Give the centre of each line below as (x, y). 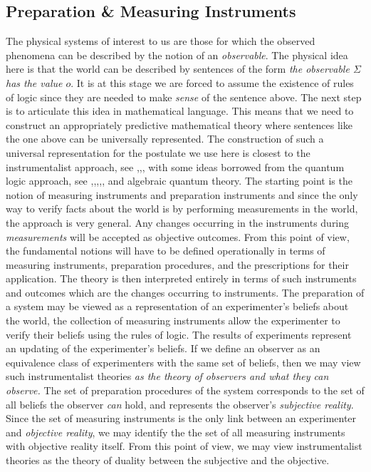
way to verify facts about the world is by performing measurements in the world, (182, 209)
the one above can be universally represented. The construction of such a (165, 139)
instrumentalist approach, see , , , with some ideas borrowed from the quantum (175, 166)
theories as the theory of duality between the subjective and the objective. (168, 460)
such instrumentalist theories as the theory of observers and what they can (167, 376)
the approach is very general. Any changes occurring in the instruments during (178, 222)
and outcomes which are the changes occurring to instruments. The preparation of (185, 292)
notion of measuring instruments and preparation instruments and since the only (182, 194)
